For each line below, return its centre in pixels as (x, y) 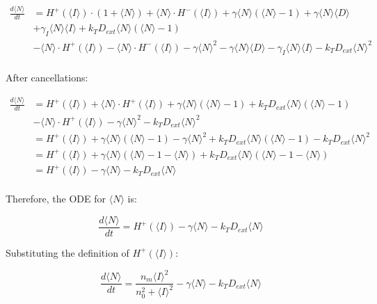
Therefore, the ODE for (56, 199)
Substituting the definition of (67, 252)
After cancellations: (47, 78)
